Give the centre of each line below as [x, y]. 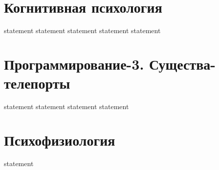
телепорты [37, 83]
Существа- [183, 64]
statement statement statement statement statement [82, 30]
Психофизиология [60, 140]
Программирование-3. [74, 64]
